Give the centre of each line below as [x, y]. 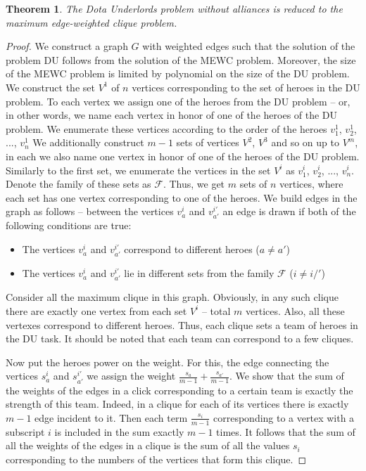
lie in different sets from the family [199, 273]
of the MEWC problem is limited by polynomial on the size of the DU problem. [178, 73]
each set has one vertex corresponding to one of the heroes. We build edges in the [182, 197]
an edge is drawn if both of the [289, 211]
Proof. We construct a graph [67, 46]
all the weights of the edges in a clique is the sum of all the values [148, 445]
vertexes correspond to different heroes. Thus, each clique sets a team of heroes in [182, 324]
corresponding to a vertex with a [284, 417]
